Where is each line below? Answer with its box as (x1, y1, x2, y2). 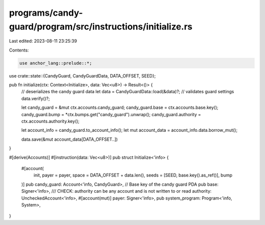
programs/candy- (9, 7, 83, 18)
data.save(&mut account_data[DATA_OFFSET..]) (21, 136, 118, 142)
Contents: (9, 47, 29, 53)
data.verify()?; (21, 96, 50, 101)
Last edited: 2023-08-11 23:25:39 (9, 38, 77, 44)
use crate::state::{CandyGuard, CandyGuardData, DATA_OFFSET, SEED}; (9, 73, 156, 78)
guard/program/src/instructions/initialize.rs (9, 21, 193, 32)
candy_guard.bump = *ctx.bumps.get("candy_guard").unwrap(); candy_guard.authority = (21, 111, 201, 117)
